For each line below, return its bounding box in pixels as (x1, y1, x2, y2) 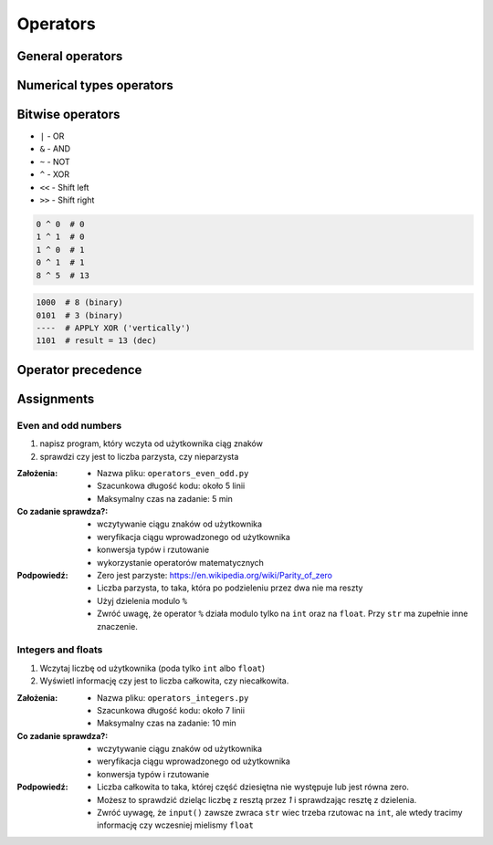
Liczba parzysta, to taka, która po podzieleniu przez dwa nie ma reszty (97, 582, 363, 593)
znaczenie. (97, 621, 139, 631)
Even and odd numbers (16, 419, 122, 432)
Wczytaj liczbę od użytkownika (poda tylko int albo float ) (39, 662, 266, 673)
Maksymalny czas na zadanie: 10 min (97, 717, 236, 729)
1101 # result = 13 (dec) (36, 336, 157, 346)
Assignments (16, 391, 95, 406)
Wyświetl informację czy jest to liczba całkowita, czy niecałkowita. (39, 675, 289, 686)
